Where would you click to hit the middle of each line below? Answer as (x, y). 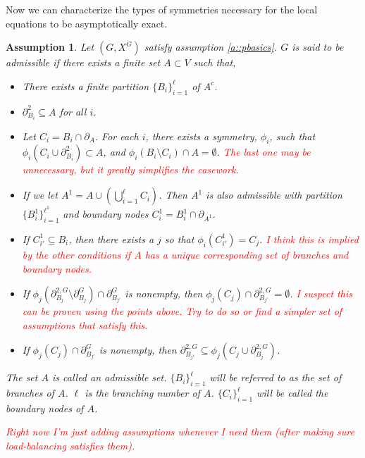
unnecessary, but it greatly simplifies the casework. (130, 169)
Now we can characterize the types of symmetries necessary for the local (162, 9)
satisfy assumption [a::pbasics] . (211, 47)
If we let (40, 195)
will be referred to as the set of (276, 377)
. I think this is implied (309, 239)
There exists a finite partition (86, 86)
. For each (117, 136)
